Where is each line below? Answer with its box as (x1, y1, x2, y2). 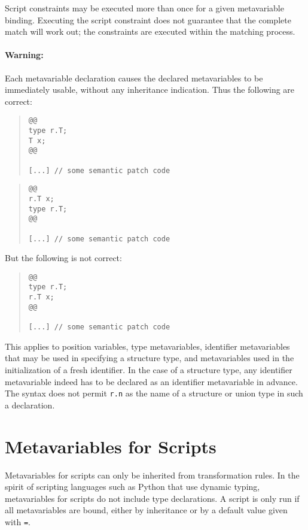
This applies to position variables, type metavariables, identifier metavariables (5, 340, 290, 352)
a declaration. (5, 398, 55, 411)
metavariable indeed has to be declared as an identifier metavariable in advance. (5, 375, 298, 387)
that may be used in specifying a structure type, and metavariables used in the (5, 352, 294, 364)
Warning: (5, 49, 44, 61)
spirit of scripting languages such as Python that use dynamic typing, (5, 480, 260, 493)
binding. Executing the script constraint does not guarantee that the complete (5, 13, 291, 26)
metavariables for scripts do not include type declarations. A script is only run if (5, 492, 300, 504)
